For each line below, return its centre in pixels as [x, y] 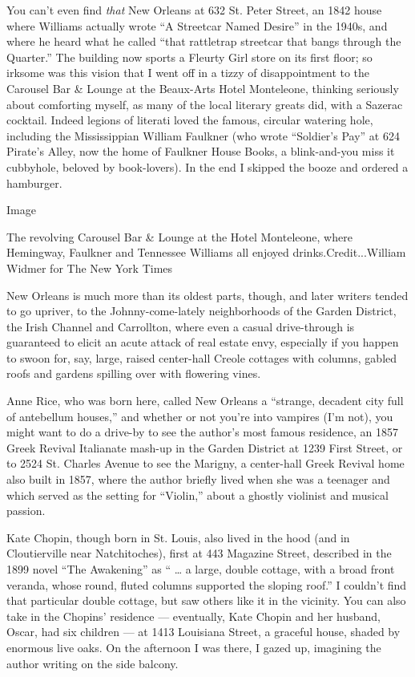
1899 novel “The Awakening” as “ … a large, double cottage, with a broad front [201, 569]
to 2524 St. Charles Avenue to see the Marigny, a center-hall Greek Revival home [205, 463]
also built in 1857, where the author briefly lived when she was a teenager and [198, 479]
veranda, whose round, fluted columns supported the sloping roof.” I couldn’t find [207, 584]
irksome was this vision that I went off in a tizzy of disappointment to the [188, 73]
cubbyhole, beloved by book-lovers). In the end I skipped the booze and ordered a [207, 166]
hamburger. [34, 182]
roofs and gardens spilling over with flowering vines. [134, 373]
